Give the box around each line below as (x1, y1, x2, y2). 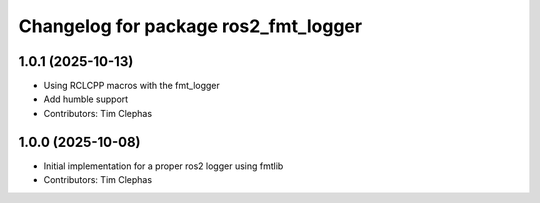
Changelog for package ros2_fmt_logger (18, 15, 363, 37)
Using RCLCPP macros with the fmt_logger (43, 80, 220, 92)
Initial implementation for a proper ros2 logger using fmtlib (43, 160, 284, 172)
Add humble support (43, 93, 129, 105)
